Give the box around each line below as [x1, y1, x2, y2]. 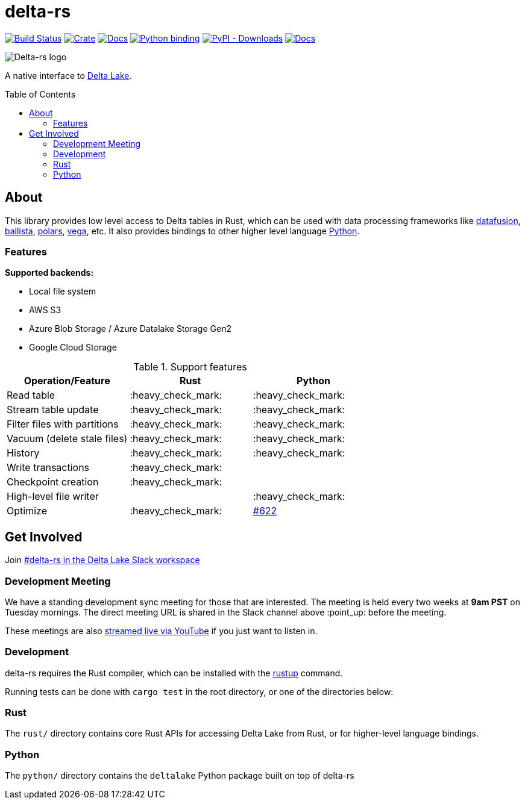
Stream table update [7, 404, 99, 416]
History [7, 447, 40, 460]
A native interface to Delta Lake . [5, 70, 132, 81]
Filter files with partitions [7, 418, 119, 431]
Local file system [29, 286, 96, 297]
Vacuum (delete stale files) [7, 432, 128, 445]
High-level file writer [7, 490, 99, 503]
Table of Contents [5, 89, 76, 99]
